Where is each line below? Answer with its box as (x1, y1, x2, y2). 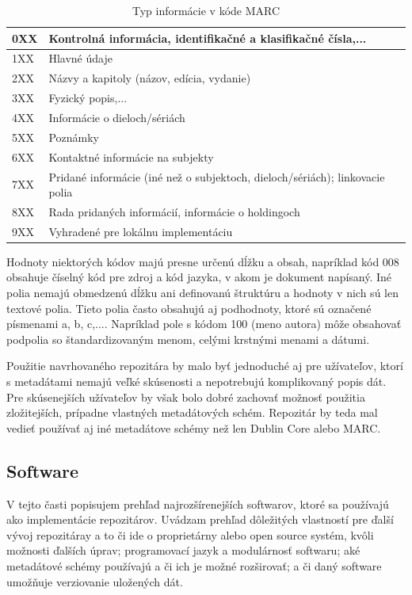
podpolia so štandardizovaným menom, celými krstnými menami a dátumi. (6, 330, 370, 347)
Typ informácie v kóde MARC (132, 2, 280, 18)
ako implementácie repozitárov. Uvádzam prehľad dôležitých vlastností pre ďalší (6, 511, 394, 528)
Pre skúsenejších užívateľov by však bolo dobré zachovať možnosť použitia (6, 388, 365, 405)
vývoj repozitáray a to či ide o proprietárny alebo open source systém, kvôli (6, 526, 374, 543)
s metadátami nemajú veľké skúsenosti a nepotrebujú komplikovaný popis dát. (6, 373, 387, 390)
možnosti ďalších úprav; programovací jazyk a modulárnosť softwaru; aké (6, 542, 360, 559)
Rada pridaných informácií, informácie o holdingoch (48, 203, 300, 219)
